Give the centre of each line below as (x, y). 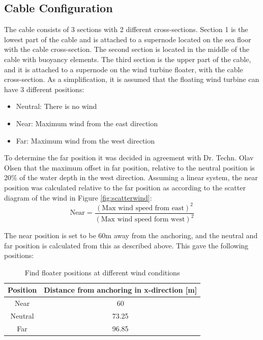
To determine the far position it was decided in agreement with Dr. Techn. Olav (129, 158)
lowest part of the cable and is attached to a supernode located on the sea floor (128, 39)
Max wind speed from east (143, 208)
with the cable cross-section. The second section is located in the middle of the (127, 49)
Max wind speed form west (143, 220)
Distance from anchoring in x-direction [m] (121, 290)
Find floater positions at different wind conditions (102, 272)
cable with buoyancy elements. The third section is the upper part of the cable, (128, 59)
